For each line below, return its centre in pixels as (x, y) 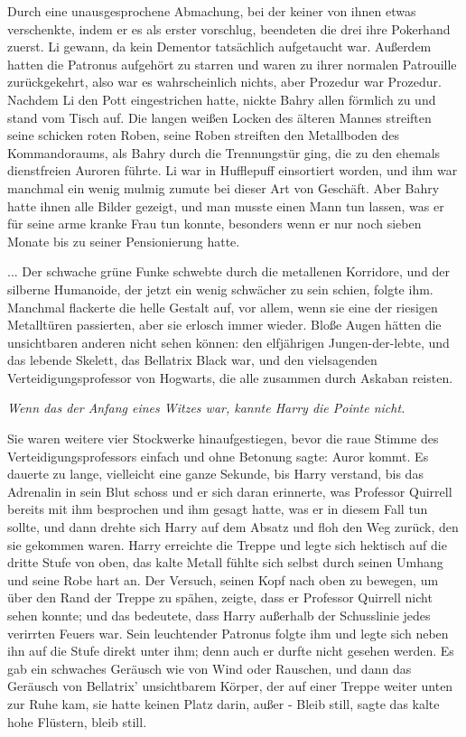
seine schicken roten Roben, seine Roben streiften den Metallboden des (204, 135)
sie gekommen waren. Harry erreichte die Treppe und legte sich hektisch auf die (227, 544)
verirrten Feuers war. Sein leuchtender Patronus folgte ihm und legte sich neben (228, 633)
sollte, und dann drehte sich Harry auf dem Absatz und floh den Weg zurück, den (233, 527)
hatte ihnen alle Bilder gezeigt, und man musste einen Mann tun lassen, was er (226, 205)
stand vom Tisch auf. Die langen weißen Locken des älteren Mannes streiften (219, 117)
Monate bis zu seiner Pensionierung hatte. (124, 241)
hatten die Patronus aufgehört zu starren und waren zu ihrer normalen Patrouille (232, 64)
